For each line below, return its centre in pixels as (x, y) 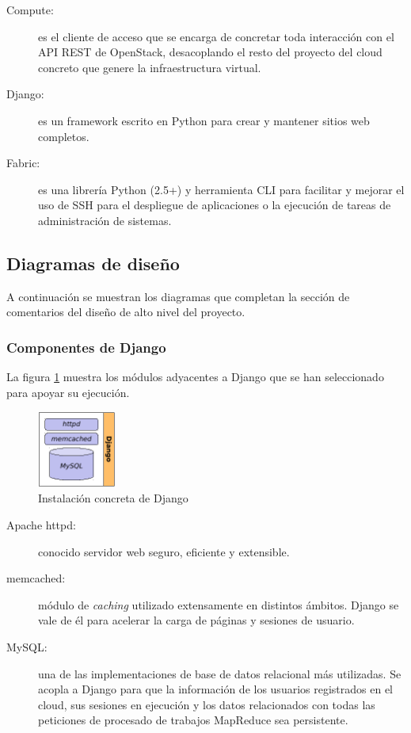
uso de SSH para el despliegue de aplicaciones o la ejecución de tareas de (215, 205)
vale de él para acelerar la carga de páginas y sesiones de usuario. (196, 620)
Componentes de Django (86, 347)
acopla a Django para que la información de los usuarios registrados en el (215, 689)
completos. (64, 136)
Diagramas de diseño (93, 263)
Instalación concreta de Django (113, 498)
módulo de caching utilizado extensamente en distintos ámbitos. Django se (219, 604)
